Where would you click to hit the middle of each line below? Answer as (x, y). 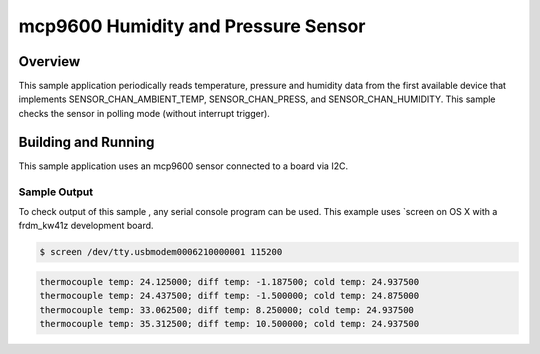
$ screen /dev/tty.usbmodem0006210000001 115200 (161, 252)
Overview (49, 61)
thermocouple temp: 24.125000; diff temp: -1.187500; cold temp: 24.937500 (229, 281)
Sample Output (56, 192)
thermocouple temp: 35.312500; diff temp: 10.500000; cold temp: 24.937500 (229, 324)
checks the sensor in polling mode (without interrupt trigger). (144, 113)
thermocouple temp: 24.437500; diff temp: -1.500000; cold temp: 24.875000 (229, 296)
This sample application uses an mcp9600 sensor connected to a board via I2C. (183, 166)
